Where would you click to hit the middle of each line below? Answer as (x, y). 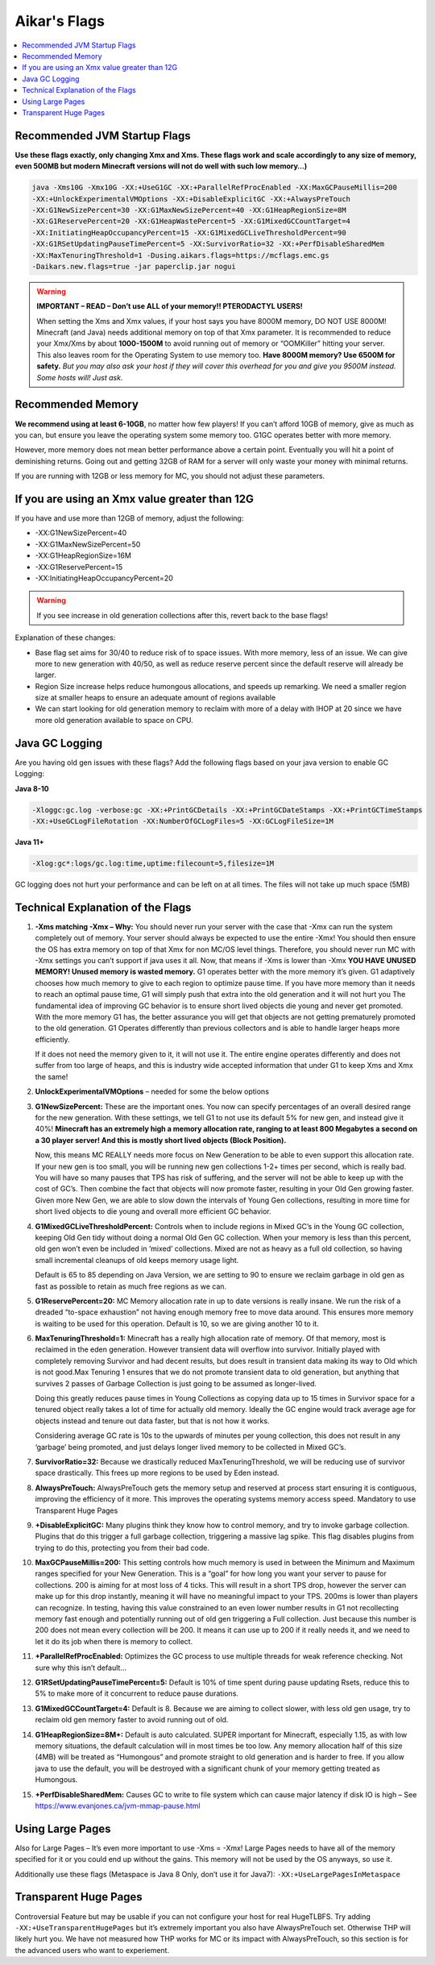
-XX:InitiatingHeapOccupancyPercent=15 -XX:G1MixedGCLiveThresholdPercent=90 (189, 233)
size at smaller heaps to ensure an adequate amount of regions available (155, 698)
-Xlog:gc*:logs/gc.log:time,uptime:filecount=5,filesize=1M (153, 863)
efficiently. (52, 1039)
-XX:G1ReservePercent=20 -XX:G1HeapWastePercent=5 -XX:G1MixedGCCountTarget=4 (191, 221)
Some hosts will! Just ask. (80, 377)
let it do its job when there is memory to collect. (114, 1641)
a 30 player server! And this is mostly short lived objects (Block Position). (161, 1140)
